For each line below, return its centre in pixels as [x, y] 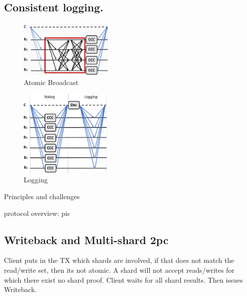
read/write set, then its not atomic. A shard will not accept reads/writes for [119, 270]
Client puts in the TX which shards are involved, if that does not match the [119, 260]
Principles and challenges [42, 196]
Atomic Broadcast [51, 82]
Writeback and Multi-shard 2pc [86, 239]
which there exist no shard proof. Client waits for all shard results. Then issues [123, 279]
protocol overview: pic [37, 213]
